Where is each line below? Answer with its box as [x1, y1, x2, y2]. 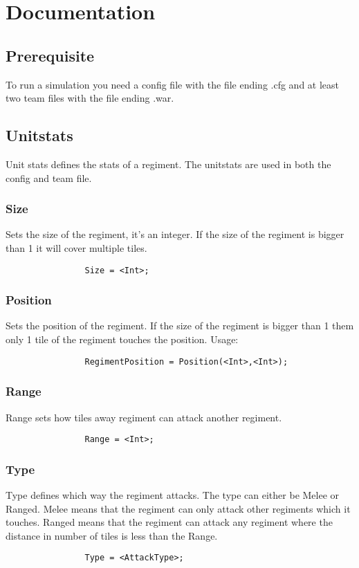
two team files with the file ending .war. [6, 91, 174, 105]
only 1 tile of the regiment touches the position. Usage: [6, 332, 239, 347]
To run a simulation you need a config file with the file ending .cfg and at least [6, 77, 340, 91]
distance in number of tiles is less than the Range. [6, 528, 218, 542]
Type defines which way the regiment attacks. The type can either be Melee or [6, 487, 340, 502]
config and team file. [6, 170, 92, 185]
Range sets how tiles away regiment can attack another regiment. [6, 410, 282, 424]
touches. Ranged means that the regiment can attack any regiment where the [6, 515, 333, 529]
